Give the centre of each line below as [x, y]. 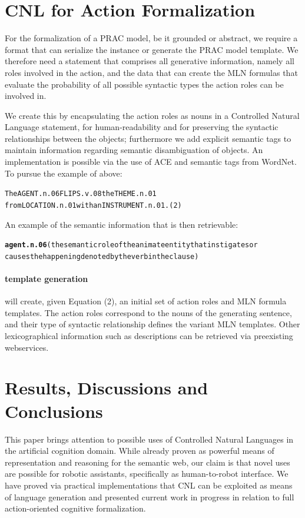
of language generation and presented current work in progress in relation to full [150, 497]
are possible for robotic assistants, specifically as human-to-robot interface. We [147, 474]
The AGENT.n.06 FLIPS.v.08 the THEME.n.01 [81, 194]
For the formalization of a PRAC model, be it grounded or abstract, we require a [151, 38]
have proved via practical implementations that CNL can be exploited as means [149, 485]
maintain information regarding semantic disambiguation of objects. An [134, 150]
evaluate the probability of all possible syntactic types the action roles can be [144, 84]
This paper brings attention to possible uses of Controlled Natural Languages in [149, 439]
